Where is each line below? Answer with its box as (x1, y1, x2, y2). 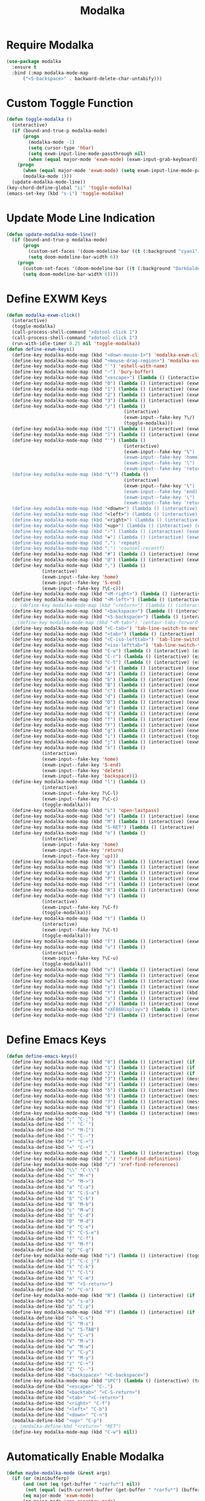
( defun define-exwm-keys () (6, 346, 75, 352)
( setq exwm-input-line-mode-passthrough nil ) (28, 151, 146, 157)
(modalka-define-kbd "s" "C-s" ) (12, 1315, 95, 1322)
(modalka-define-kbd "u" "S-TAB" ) (12, 1326, 99, 1333)
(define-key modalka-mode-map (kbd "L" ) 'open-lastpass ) (12, 807, 160, 813)
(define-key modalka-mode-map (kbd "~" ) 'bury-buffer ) (12, 369, 154, 375)
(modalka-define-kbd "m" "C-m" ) (12, 1275, 95, 1282)
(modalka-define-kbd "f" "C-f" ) (12, 1235, 95, 1241)
